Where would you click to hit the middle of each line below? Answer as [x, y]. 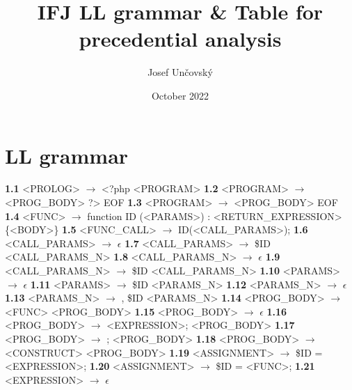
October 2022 [180, 95]
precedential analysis [180, 39]
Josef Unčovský [180, 72]
